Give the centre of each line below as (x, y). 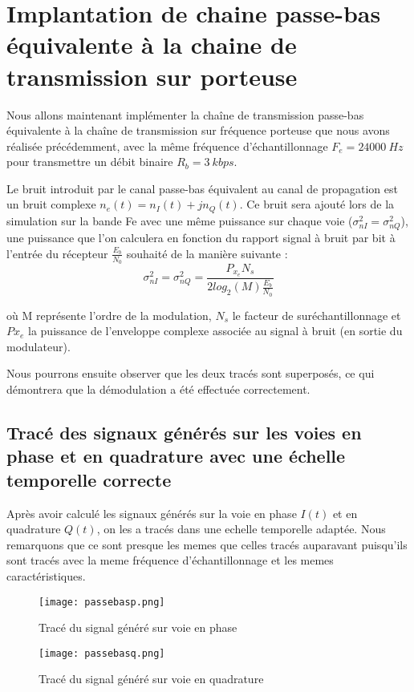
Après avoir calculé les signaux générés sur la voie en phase (152, 513)
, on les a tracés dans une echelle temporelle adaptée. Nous (241, 529)
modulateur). (39, 346)
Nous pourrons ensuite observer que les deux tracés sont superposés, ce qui (191, 373)
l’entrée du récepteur (57, 253)
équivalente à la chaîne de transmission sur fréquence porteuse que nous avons (198, 130)
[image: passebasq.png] (102, 653)
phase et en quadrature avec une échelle (176, 456)
